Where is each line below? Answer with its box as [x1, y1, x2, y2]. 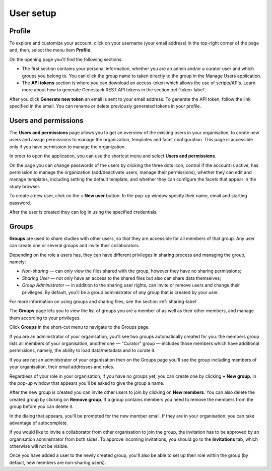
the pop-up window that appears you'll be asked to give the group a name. [9, 380, 165, 386]
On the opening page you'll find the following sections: [9, 56, 123, 63]
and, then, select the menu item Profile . [9, 47, 92, 53]
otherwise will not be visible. [9, 443, 69, 449]
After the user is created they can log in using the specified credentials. [9, 209, 158, 215]
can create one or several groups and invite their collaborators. [9, 243, 141, 249]
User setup [9, 8, 56, 19]
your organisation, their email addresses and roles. [9, 364, 115, 370]
